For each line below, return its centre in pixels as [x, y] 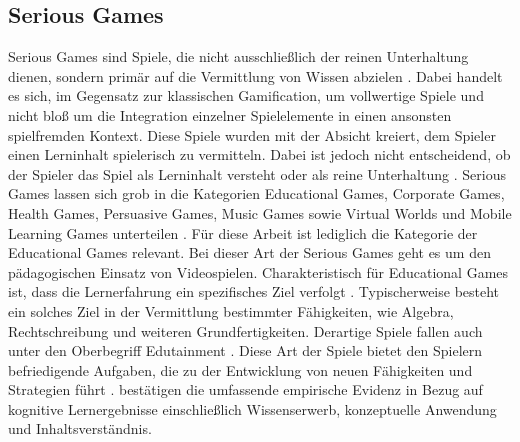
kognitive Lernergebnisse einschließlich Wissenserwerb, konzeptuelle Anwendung [252, 408]
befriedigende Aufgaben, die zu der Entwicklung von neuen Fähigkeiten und [240, 369]
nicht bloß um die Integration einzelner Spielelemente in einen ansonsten [230, 114]
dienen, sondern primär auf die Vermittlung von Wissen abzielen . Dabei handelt [255, 75]
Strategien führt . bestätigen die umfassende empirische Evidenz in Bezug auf [245, 389]
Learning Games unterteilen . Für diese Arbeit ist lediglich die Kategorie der [243, 232]
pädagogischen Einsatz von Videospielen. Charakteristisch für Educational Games [258, 271]
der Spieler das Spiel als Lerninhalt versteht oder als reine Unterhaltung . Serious [257, 173]
